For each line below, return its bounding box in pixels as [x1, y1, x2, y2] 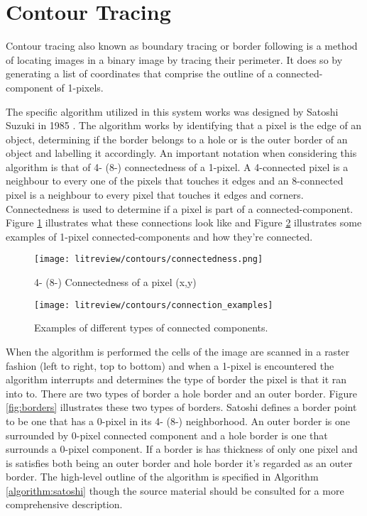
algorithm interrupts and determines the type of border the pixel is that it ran [6, 372, 347, 387]
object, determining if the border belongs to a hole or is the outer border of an [6, 131, 348, 146]
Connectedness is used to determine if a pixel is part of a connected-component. [6, 201, 354, 216]
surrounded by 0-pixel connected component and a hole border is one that [6, 427, 328, 442]
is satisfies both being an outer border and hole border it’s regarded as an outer [6, 455, 353, 470]
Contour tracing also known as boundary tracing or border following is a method [6, 38, 358, 53]
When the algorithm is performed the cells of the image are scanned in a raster [6, 344, 350, 358]
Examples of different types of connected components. [34, 320, 268, 335]
